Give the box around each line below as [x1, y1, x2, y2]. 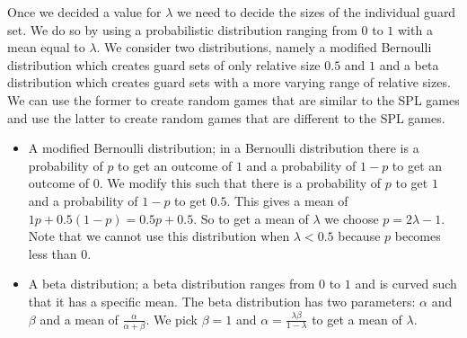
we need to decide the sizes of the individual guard [177, 3, 456, 21]
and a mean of [40, 309, 119, 328]
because [338, 227, 381, 245]
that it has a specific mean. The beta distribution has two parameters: [28, 291, 416, 310]
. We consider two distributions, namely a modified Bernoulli [96, 38, 432, 57]
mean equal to [7, 38, 85, 57]
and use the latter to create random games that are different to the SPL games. [7, 108, 445, 127]
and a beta [379, 55, 439, 74]
